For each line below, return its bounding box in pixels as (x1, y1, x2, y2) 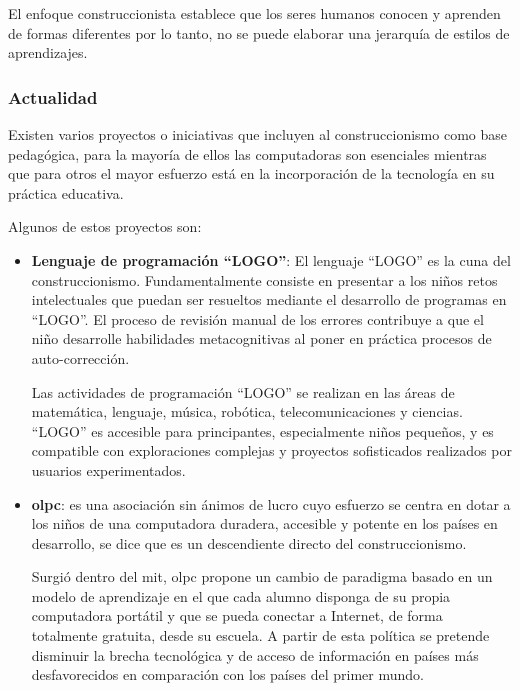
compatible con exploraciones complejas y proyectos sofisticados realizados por (31, 440, 512, 461)
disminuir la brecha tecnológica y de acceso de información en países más (31, 644, 479, 665)
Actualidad (8, 84, 98, 109)
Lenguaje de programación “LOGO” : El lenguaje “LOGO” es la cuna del (31, 249, 511, 270)
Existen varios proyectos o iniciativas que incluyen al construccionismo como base (8, 124, 507, 144)
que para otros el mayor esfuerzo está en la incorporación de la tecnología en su (8, 163, 495, 184)
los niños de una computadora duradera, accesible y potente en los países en (31, 513, 498, 534)
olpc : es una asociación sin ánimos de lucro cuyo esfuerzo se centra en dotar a (31, 493, 511, 514)
